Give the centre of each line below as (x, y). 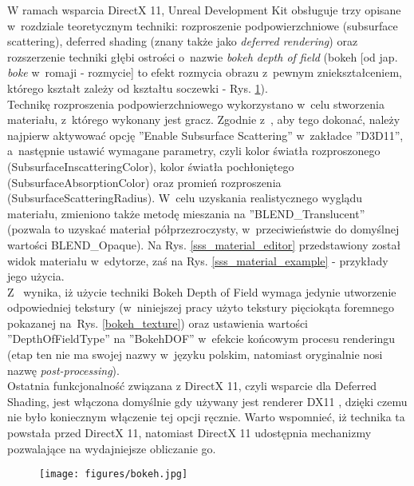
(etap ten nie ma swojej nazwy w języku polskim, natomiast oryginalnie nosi (195, 355)
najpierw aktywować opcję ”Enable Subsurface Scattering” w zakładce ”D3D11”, (205, 135)
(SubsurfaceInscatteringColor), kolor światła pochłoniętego (151, 166)
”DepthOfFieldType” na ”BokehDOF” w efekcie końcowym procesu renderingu (201, 339)
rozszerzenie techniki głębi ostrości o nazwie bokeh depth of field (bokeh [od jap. (203, 56)
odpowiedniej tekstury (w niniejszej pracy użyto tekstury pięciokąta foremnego (201, 307)
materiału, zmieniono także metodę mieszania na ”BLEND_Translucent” (186, 213)
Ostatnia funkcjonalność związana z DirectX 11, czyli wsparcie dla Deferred (192, 386)
